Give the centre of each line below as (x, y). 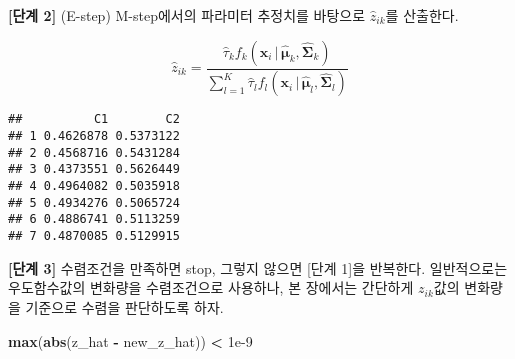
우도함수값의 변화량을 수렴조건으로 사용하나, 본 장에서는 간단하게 (211, 287)
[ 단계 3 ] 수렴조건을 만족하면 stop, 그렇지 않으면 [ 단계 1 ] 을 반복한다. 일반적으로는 (258, 267)
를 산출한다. (422, 15)
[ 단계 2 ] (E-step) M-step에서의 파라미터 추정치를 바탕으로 (187, 15)
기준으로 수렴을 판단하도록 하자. (124, 306)
